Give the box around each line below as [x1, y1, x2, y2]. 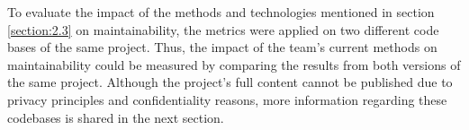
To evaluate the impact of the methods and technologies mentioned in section [7, 3, 435, 21]
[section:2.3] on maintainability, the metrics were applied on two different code [7, 20, 439, 39]
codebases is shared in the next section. [7, 108, 224, 126]
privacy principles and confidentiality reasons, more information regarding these [7, 90, 447, 108]
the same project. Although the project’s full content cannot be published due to [7, 73, 453, 91]
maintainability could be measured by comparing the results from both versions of [7, 55, 461, 74]
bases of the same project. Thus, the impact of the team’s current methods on [7, 38, 437, 56]
